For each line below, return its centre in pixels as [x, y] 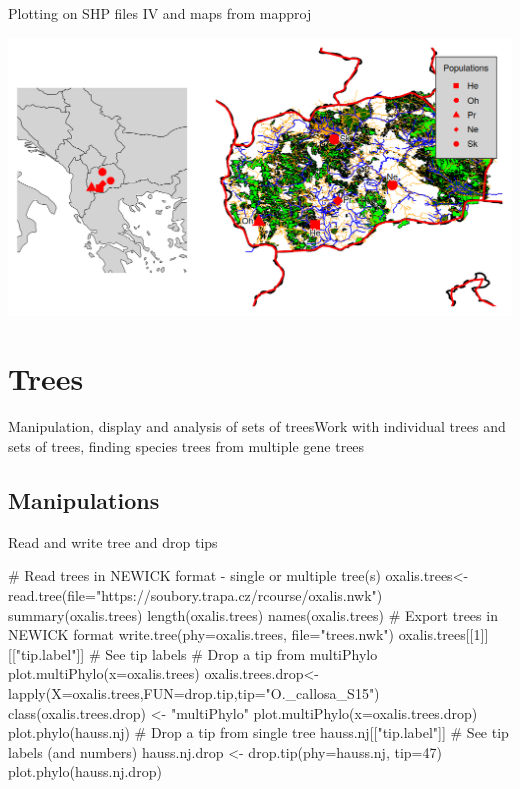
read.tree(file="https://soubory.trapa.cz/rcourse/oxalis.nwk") [195, 594]
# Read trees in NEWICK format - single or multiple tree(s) [194, 575]
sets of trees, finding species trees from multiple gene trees [186, 445]
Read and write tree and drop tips [113, 541]
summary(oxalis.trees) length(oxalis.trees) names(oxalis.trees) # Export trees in [253, 614]
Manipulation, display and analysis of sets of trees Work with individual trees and [257, 426]
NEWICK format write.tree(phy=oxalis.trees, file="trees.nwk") [201, 634]
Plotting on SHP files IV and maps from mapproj [160, 13]
